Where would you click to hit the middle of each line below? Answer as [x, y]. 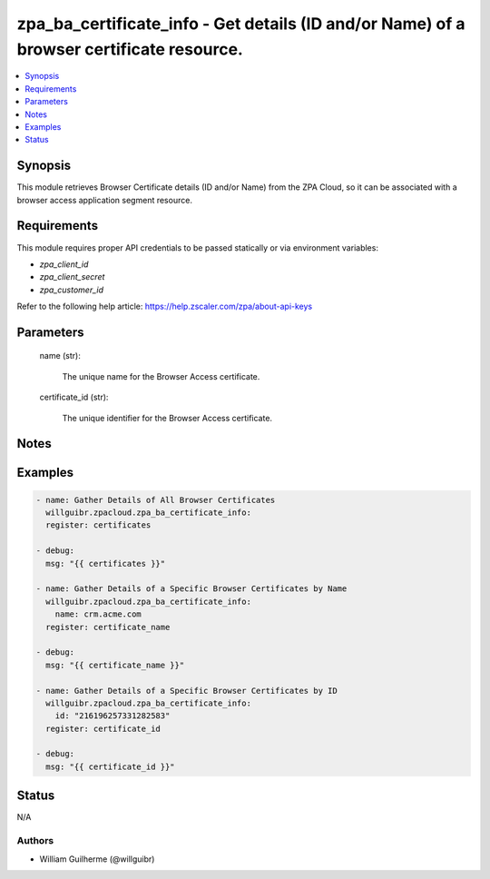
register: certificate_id [103, 728]
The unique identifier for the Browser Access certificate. [167, 418]
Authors [35, 841]
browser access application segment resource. [104, 200]
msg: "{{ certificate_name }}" [115, 665]
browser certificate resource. [130, 49]
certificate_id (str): [74, 397]
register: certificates [98, 525]
